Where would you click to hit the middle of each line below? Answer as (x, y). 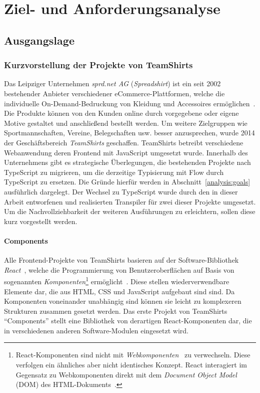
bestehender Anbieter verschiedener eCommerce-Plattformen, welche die (114, 93)
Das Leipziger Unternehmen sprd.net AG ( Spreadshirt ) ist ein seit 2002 (112, 83)
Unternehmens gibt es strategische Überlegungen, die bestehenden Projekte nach (127, 162)
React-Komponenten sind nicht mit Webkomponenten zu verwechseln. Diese (133, 355)
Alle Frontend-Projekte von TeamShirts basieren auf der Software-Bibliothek (121, 260)
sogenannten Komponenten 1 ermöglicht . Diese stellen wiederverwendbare (117, 280)
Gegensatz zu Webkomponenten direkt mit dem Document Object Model (126, 374)
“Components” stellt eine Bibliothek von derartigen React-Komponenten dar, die (128, 321)
